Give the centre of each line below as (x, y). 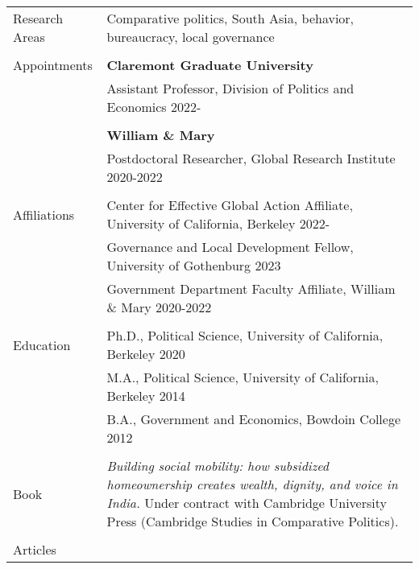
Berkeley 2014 (146, 396)
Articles (35, 549)
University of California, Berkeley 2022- (218, 223)
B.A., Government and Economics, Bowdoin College (253, 419)
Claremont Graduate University (210, 65)
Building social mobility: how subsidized (218, 466)
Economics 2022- (154, 107)
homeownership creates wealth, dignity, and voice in (252, 484)
